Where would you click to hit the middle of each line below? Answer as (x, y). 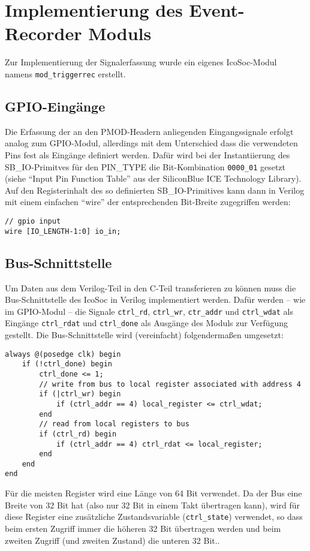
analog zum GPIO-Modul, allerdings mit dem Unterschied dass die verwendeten (151, 143)
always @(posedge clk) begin (63, 354)
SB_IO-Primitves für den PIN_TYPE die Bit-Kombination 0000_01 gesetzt (145, 166)
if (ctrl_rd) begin (78, 434)
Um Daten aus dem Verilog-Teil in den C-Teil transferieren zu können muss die (151, 287)
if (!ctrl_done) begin (67, 364)
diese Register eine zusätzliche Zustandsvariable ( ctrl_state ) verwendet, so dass (154, 517)
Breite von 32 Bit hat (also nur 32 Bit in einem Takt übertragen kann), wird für (153, 505)
